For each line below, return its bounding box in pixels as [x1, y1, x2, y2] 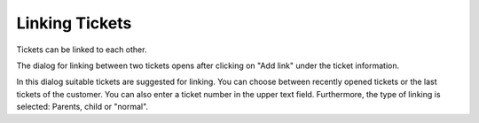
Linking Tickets [16, 13, 132, 33]
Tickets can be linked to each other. [16, 44, 147, 55]
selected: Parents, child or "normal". [16, 102, 149, 112]
